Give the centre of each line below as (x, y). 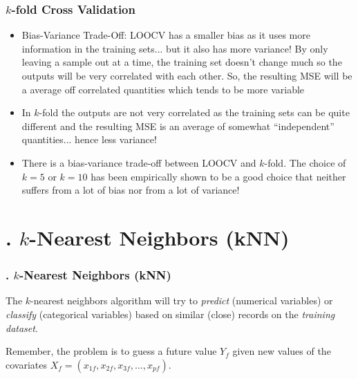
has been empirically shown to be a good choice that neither (218, 176)
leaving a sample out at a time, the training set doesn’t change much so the (182, 62)
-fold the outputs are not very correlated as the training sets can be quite (194, 112)
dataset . (22, 327)
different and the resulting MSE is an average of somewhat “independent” (178, 126)
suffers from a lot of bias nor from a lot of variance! (131, 190)
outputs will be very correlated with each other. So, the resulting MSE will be (187, 75)
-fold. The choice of (305, 162)
